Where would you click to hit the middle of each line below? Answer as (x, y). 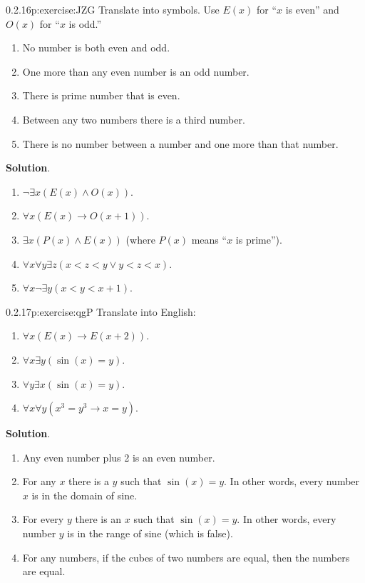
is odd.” (85, 23)
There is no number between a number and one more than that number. (180, 143)
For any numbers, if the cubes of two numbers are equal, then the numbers (186, 557)
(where (140, 239)
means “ (209, 239)
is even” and (312, 9)
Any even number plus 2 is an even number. (119, 457)
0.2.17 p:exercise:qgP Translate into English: (101, 311)
